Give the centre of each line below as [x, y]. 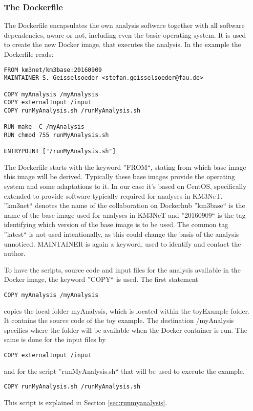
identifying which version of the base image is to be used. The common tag [116, 224]
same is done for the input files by [55, 339]
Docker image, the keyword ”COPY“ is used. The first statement [101, 279]
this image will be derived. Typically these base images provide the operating [119, 176]
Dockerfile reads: [29, 54]
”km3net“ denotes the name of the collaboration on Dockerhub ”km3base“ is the [125, 205]
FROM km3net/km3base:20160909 [53, 70]
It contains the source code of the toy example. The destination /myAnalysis [119, 320]
